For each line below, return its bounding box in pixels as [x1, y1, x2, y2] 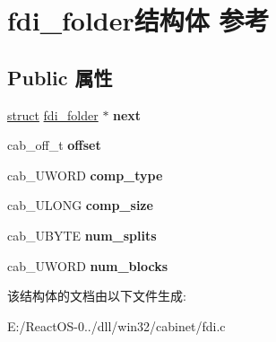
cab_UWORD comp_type [7, 165, 163, 184]
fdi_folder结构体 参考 [7, 2, 270, 39]
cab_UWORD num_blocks [7, 256, 168, 275]
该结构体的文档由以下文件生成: [7, 286, 186, 305]
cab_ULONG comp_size [7, 196, 153, 215]
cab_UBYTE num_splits [7, 225, 157, 244]
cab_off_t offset [7, 136, 101, 154]
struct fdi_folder [7, 105, 99, 124]
